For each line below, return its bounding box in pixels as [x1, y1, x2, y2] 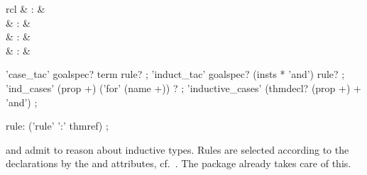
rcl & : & [6, 1, 45, 16]
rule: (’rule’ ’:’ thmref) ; [6, 118, 109, 133]
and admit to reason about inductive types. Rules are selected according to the [6, 142, 349, 157]
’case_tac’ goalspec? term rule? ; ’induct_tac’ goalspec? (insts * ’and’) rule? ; [6, 67, 345, 81]
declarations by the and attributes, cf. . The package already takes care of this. [6, 156, 351, 171]
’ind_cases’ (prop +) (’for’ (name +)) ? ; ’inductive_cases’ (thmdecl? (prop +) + [6, 80, 361, 95]
